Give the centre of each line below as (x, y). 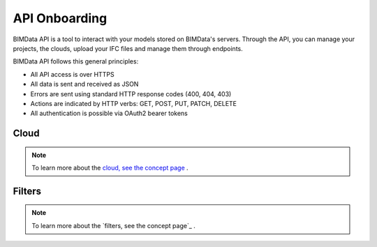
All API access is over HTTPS (72, 74)
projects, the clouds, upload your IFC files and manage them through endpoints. (128, 48)
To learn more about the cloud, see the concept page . (110, 168)
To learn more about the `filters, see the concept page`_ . (113, 225)
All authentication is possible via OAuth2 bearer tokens (109, 113)
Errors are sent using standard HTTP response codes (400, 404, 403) (131, 93)
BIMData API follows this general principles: (76, 61)
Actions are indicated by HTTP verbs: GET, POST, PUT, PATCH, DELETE (134, 103)
